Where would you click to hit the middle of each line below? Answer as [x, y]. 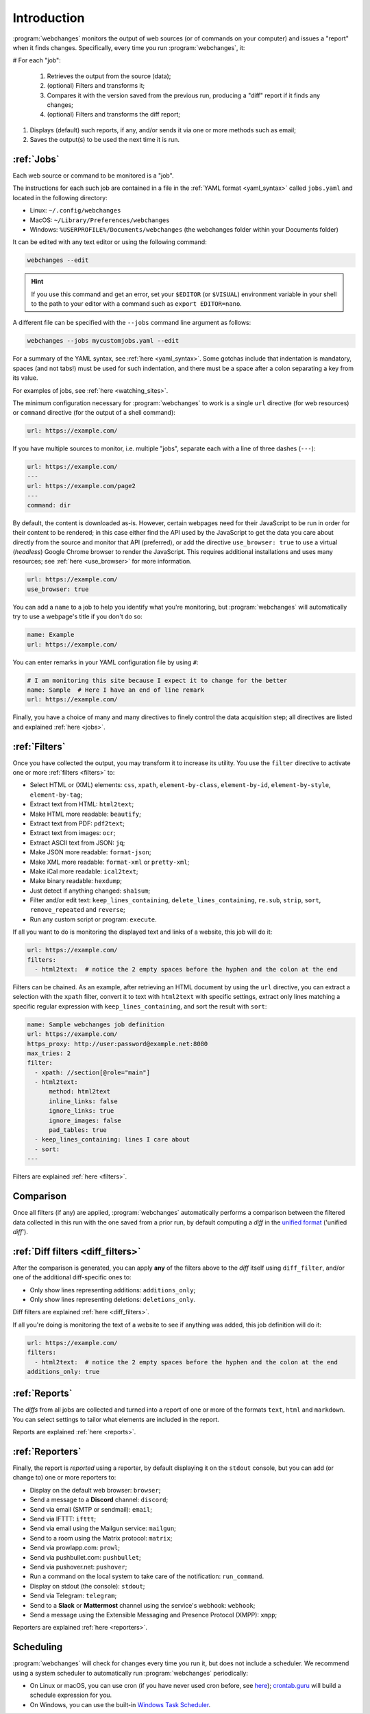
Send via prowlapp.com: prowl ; [75, 1548]
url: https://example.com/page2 [82, 486]
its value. [25, 378]
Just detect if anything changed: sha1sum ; [90, 891]
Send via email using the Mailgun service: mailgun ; [103, 1528]
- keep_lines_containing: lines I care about [112, 1139]
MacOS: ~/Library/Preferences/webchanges [100, 220]
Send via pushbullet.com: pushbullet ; [86, 1557]
